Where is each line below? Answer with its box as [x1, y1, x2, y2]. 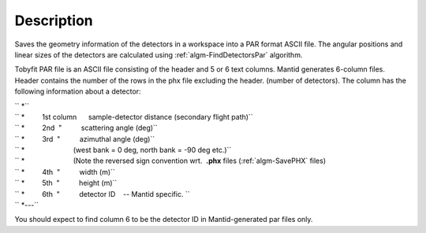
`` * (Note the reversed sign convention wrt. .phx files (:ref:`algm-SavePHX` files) [14, 156, 327, 165]
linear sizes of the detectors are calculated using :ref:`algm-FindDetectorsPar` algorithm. [14, 50, 303, 59]
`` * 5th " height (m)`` [14, 178, 118, 188]
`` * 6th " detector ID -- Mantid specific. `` [14, 189, 190, 198]
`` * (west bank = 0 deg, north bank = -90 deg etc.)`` [14, 146, 232, 155]
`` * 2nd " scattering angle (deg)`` [14, 123, 158, 133]
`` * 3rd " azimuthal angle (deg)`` [14, 134, 155, 143]
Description [14, 12, 94, 29]
